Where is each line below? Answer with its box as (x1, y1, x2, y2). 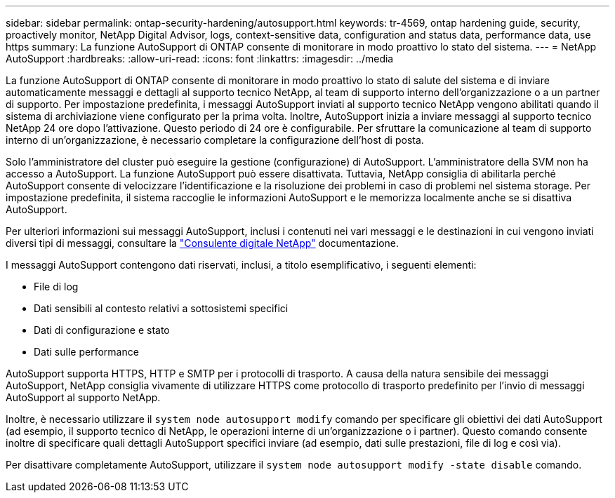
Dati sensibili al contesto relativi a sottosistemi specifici (34, 302, 289, 314)
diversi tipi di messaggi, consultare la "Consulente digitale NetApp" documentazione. (6, 237, 399, 249)
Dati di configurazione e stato (34, 324, 170, 336)
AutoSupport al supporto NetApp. (6, 391, 161, 403)
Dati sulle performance (34, 346, 139, 358)
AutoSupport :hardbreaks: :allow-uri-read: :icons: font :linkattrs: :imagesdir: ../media (6, 53, 394, 65)
